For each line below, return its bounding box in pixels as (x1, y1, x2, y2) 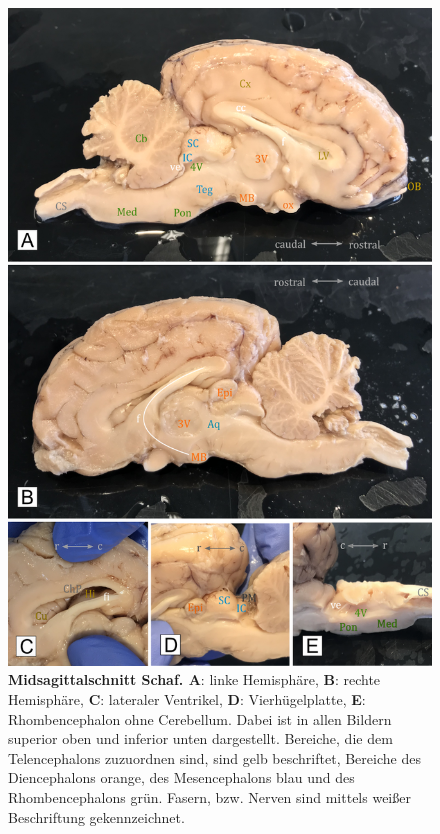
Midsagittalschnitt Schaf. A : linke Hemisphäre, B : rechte (8, 669, 381, 690)
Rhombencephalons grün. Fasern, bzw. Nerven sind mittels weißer (8, 786, 411, 807)
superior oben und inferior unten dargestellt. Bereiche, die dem (8, 728, 393, 749)
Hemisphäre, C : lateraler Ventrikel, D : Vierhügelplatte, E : (8, 689, 366, 710)
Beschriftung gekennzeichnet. (8, 806, 185, 827)
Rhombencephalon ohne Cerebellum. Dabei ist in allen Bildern (8, 708, 392, 729)
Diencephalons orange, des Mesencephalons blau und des (8, 767, 355, 788)
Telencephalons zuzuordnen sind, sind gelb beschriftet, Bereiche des (8, 747, 421, 768)
